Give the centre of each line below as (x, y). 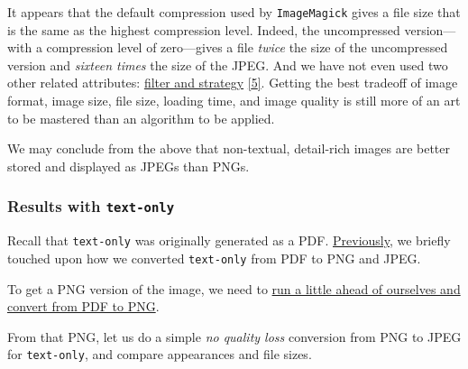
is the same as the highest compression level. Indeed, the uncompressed (204, 29)
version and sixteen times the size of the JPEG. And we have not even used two (228, 65)
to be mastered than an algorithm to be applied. (141, 118)
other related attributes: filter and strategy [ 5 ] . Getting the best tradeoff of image (233, 83)
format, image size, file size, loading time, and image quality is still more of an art (234, 101)
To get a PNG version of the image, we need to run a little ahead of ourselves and (234, 288)
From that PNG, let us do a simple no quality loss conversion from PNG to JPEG (234, 336)
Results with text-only (91, 206)
